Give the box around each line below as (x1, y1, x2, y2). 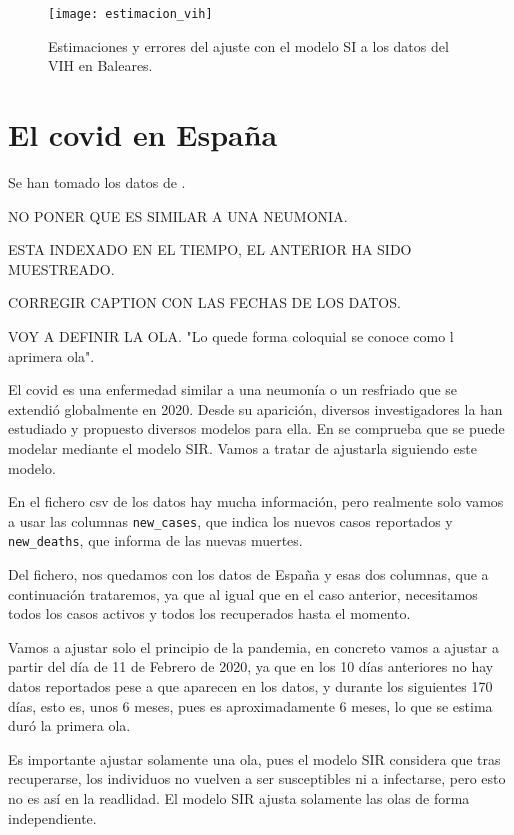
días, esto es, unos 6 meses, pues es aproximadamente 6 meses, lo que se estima (8, 695, 493, 716)
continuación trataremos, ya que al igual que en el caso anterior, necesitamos (8, 583, 478, 604)
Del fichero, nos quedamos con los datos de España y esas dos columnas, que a (8, 564, 489, 584)
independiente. (8, 807, 97, 828)
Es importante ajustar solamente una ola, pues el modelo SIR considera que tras (8, 748, 501, 769)
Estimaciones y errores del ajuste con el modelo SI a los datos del (48, 35, 449, 56)
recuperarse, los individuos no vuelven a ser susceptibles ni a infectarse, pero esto (8, 768, 506, 789)
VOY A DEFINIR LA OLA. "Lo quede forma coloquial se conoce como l (8, 325, 454, 346)
